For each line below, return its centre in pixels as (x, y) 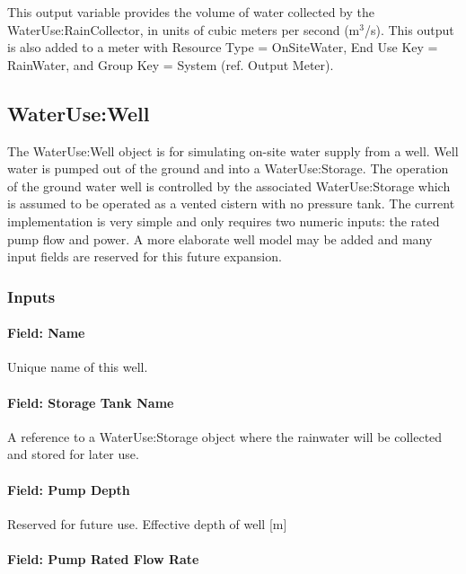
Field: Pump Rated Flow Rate (103, 558)
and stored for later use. (73, 454)
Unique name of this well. (78, 367)
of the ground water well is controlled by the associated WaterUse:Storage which (229, 185)
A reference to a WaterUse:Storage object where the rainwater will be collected (225, 436)
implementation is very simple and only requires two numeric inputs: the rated (224, 221)
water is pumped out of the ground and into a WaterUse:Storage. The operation (228, 168)
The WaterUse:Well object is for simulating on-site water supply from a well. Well (233, 150)
